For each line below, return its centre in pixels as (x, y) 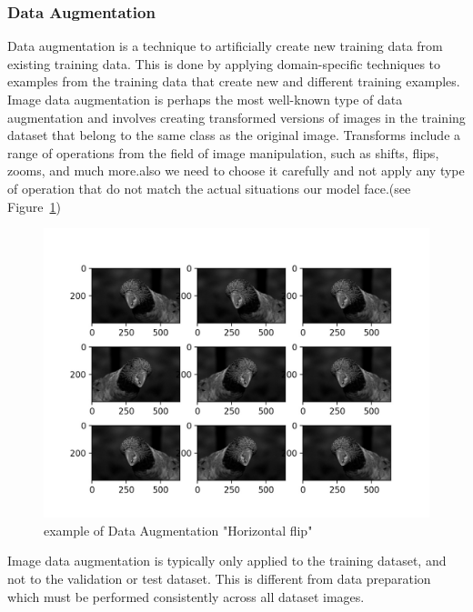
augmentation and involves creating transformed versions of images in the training (236, 117)
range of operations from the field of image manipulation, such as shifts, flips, (223, 152)
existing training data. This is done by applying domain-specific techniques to (224, 63)
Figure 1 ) (34, 206)
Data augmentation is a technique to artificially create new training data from (225, 46)
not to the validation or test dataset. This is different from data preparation (219, 578)
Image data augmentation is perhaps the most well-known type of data (205, 99)
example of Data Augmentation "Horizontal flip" (178, 530)
